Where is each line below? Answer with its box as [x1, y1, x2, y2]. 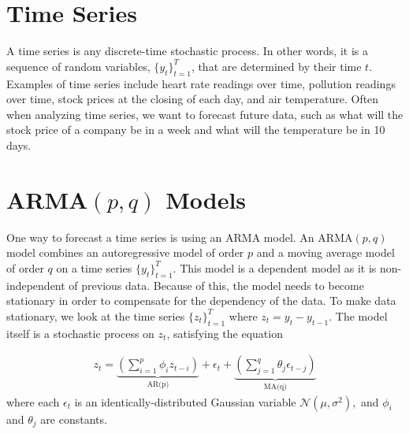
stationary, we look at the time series [6, 307, 185, 324]
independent [6, 276, 65, 293]
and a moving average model [256, 244, 395, 261]
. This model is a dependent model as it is [173, 259, 377, 276]
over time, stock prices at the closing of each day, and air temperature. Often [6, 91, 379, 107]
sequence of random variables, [6, 57, 151, 74]
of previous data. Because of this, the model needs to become [69, 276, 364, 293]
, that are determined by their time [191, 57, 362, 74]
